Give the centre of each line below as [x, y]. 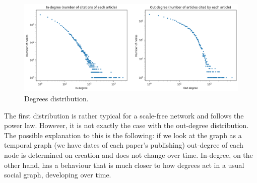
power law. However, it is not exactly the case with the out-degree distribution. [126, 125]
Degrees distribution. [56, 99]
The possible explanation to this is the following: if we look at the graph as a [123, 135]
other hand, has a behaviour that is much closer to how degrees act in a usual [124, 165]
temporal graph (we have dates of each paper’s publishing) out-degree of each [124, 145]
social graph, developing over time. [58, 175]
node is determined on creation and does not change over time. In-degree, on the [128, 155]
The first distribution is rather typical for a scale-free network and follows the [124, 115]
